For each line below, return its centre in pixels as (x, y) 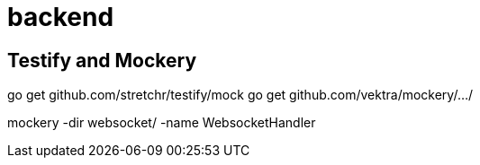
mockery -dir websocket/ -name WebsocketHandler (162, 123)
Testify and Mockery (102, 60)
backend (61, 17)
